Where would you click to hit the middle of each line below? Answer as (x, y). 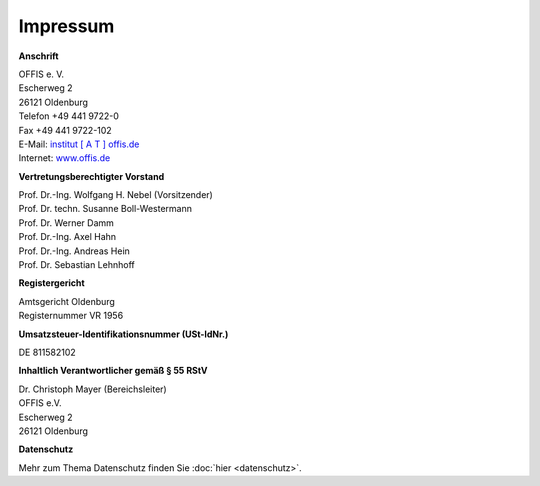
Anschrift (38, 56)
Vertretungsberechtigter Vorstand (91, 176)
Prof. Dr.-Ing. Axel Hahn (67, 237)
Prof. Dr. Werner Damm (66, 222)
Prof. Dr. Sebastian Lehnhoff (76, 265)
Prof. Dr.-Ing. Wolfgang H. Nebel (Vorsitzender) (116, 195)
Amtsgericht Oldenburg (66, 301)
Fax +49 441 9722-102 (65, 130)
